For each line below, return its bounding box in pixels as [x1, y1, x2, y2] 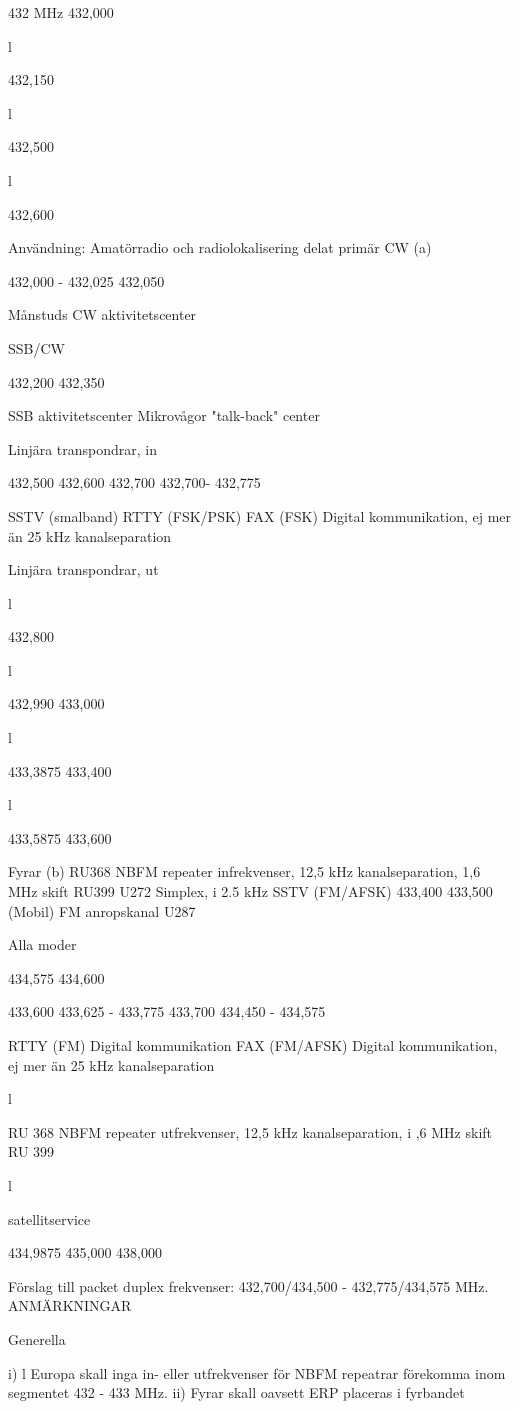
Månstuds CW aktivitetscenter [8, 304, 197, 325]
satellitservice [8, 1208, 91, 1229]
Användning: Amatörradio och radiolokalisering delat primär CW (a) [8, 237, 432, 258]
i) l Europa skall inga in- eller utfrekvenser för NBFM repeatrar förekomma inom [8, 1362, 506, 1383]
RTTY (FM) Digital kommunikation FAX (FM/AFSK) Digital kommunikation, [8, 1035, 498, 1055]
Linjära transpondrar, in [8, 438, 158, 459]
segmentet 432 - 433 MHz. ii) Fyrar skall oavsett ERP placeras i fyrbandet [8, 1382, 465, 1403]
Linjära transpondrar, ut [8, 559, 159, 580]
